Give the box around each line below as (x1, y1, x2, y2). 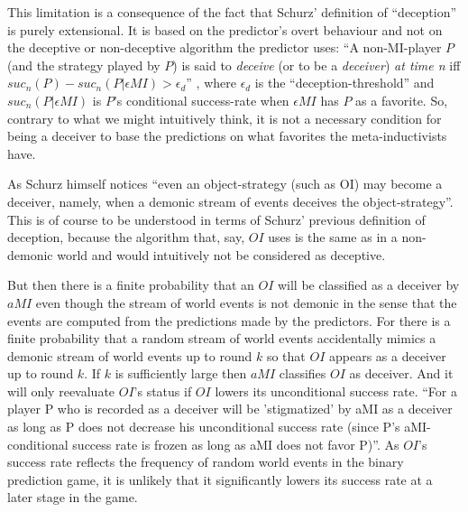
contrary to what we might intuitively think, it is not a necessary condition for (7, 108, 442, 127)
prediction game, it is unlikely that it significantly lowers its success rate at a (7, 470, 433, 489)
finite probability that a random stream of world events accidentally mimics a (7, 329, 436, 348)
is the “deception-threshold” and (254, 73, 435, 92)
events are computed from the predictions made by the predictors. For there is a (7, 311, 451, 330)
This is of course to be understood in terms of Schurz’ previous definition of (7, 209, 426, 228)
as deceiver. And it (349, 364, 454, 383)
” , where (186, 73, 236, 92)
